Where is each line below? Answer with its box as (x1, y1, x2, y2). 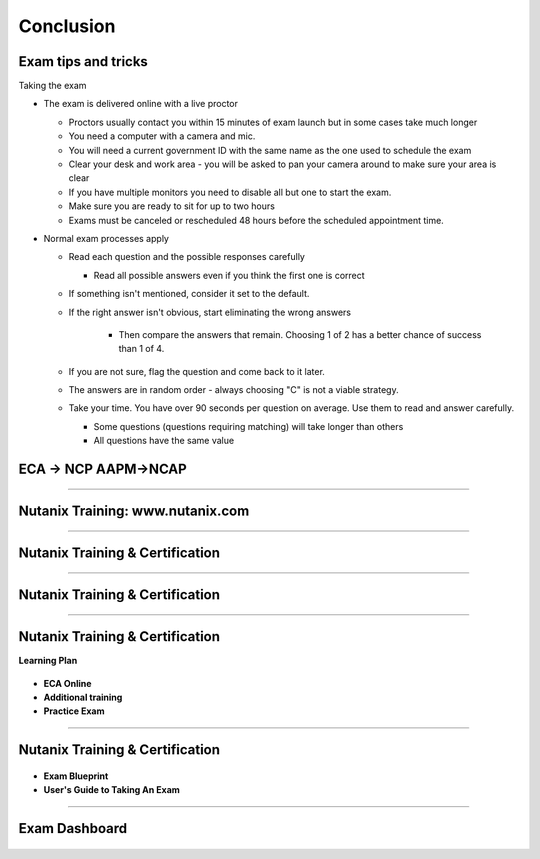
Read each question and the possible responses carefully (68, 251, 305, 263)
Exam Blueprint (43, 770, 109, 782)
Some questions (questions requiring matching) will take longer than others (93, 420, 404, 432)
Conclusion (18, 15, 116, 37)
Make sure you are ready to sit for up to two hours (68, 200, 275, 212)
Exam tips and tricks (18, 53, 149, 70)
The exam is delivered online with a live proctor (43, 98, 239, 110)
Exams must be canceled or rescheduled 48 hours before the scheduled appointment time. (68, 214, 444, 226)
